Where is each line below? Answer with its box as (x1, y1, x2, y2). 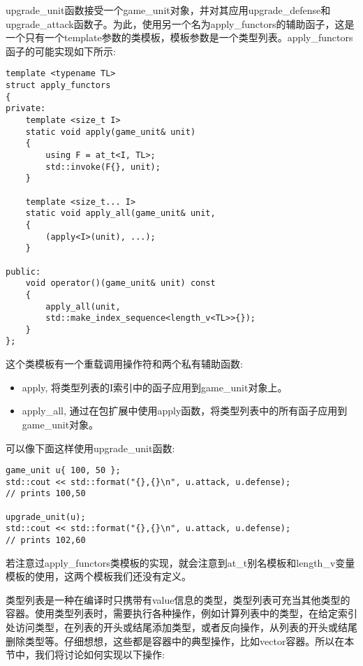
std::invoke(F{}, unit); (45, 161, 161, 172)
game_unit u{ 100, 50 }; (6, 465, 121, 476)
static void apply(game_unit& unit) (25, 126, 196, 137)
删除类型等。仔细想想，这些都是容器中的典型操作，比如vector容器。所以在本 (6, 633, 355, 648)
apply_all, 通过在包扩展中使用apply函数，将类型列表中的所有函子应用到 (22, 403, 348, 418)
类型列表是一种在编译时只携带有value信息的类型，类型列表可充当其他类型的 (6, 592, 350, 607)
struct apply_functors (6, 80, 111, 91)
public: (6, 266, 41, 277)
